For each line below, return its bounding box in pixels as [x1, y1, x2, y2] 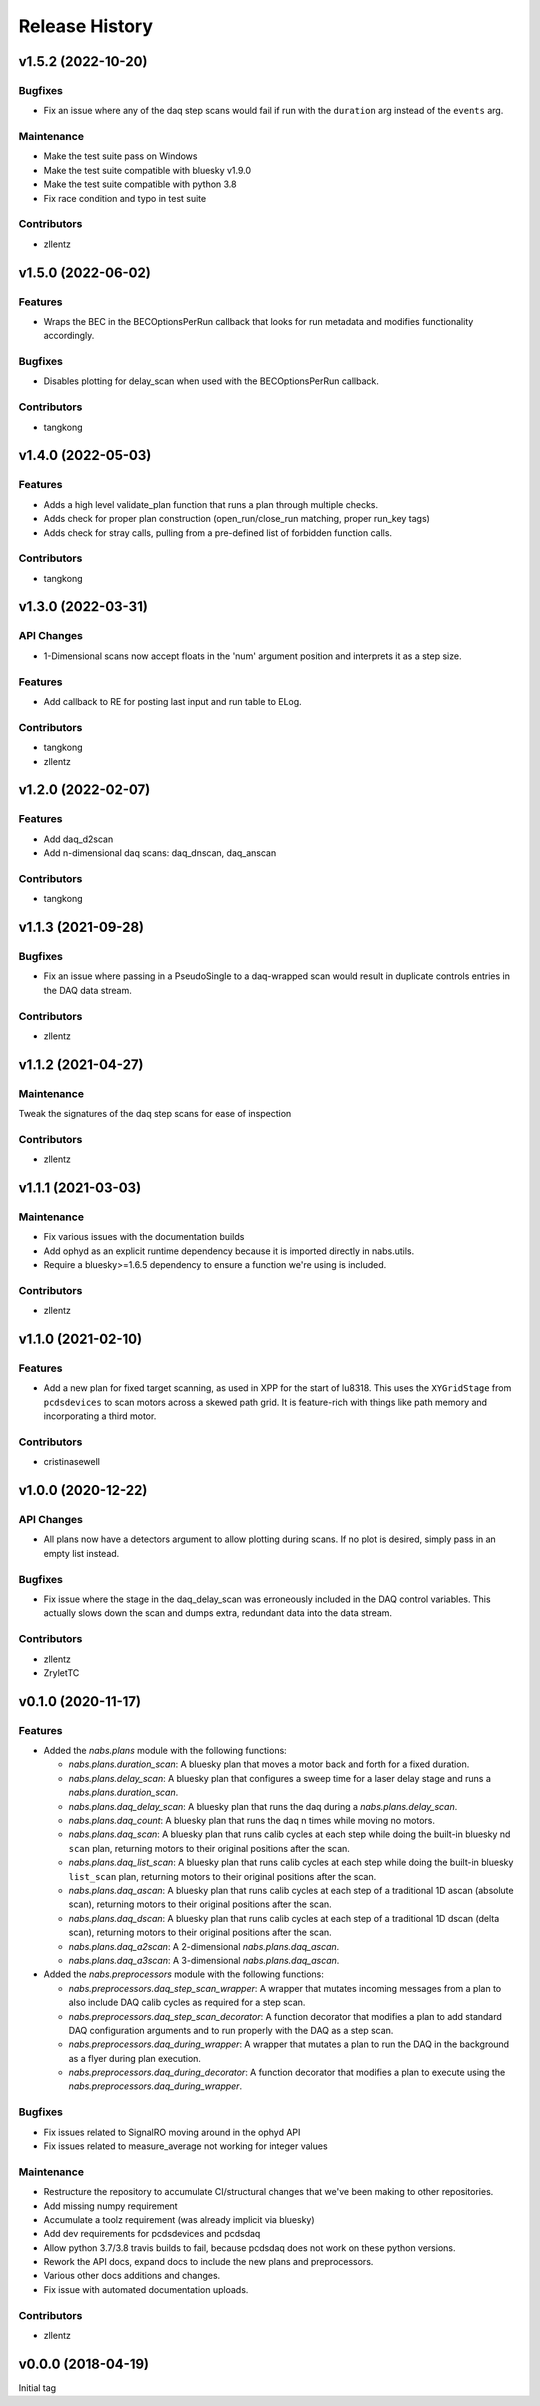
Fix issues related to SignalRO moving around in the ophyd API [43, 2126, 301, 2138]
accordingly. [43, 330, 95, 342]
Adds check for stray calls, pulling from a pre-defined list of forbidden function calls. [43, 526, 393, 539]
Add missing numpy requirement [43, 2200, 179, 2212]
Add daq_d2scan [43, 833, 114, 845]
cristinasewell [43, 1456, 100, 1468]
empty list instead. [43, 1547, 120, 1559]
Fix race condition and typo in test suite [43, 192, 207, 204]
